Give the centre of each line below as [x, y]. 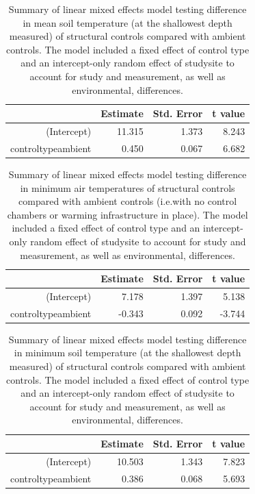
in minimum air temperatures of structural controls [127, 187]
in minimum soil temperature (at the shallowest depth [127, 353]
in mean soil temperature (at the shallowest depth [127, 22]
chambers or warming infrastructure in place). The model [127, 214]
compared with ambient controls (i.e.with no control [128, 201]
